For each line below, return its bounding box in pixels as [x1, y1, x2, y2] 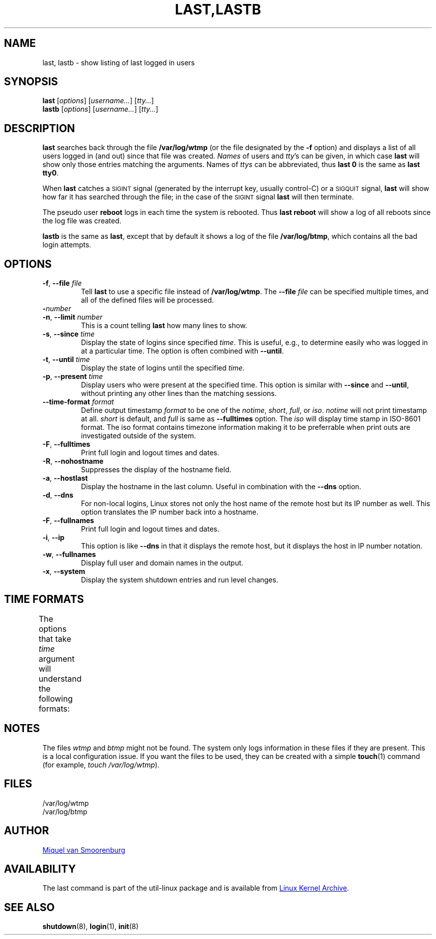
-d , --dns [42, 491, 74, 500]
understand [38, 673, 82, 684]
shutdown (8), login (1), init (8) [42, 922, 139, 931]
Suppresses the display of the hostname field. [81, 465, 231, 474]
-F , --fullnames [42, 516, 94, 525]
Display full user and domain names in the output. [81, 559, 243, 567]
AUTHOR [4, 824, 49, 837]
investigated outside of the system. [81, 431, 196, 440]
